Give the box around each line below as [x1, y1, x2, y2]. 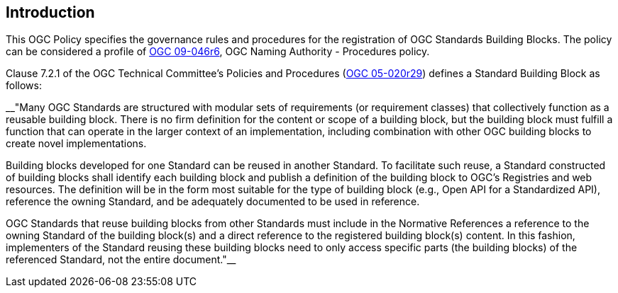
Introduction [6, 4, 95, 21]
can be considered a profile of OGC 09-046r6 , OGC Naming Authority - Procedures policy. [6, 45, 430, 58]
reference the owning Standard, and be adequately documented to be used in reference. [6, 195, 420, 208]
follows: [6, 79, 42, 92]
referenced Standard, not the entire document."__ [6, 253, 236, 266]
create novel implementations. [6, 137, 147, 150]
